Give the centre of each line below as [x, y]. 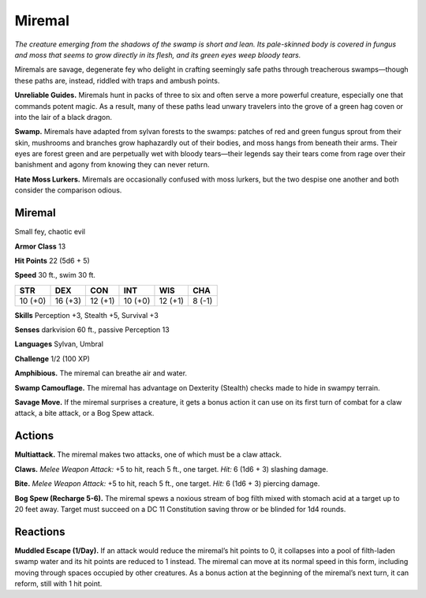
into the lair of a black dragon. [63, 117]
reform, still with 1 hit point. [58, 583]
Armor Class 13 [40, 246]
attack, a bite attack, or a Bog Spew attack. [84, 413]
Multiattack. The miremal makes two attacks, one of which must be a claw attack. [148, 454]
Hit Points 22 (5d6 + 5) [52, 260]
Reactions [40, 531]
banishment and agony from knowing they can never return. [112, 165]
